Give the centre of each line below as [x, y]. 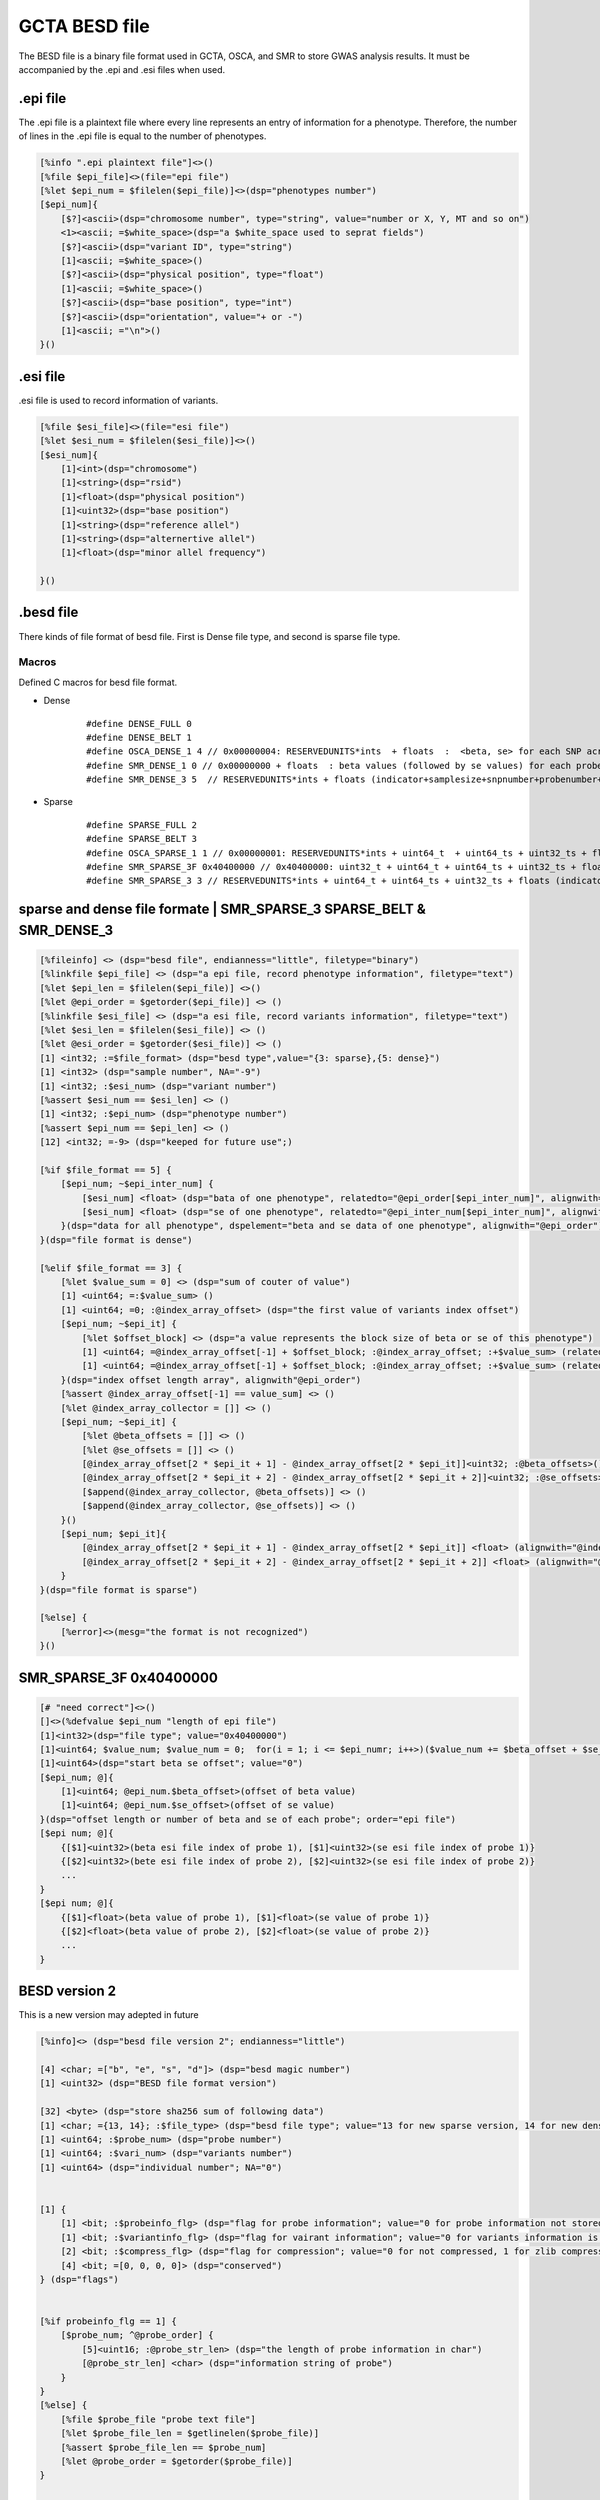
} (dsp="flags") [79, 2279]
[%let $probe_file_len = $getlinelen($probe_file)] [190, 2433]
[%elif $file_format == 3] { [111, 1268]
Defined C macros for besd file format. [98, 682]
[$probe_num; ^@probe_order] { [137, 2335]
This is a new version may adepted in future [108, 2015]
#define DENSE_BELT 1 [139, 737]
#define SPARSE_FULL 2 [142, 824]
